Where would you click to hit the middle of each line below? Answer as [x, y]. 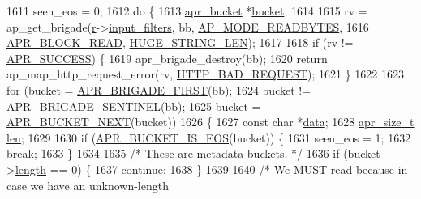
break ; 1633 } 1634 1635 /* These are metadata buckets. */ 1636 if [173, 153]
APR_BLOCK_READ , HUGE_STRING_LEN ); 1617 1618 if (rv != [180, 42]
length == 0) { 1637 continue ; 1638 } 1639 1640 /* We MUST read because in [211, 169]
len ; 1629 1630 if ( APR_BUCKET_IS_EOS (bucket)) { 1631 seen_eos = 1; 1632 [209, 137]
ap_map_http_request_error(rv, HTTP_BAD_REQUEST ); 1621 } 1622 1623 [205, 74]
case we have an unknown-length [88, 185]
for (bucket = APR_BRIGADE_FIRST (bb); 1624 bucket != [159, 89]
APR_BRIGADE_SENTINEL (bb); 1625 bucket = [134, 106]
